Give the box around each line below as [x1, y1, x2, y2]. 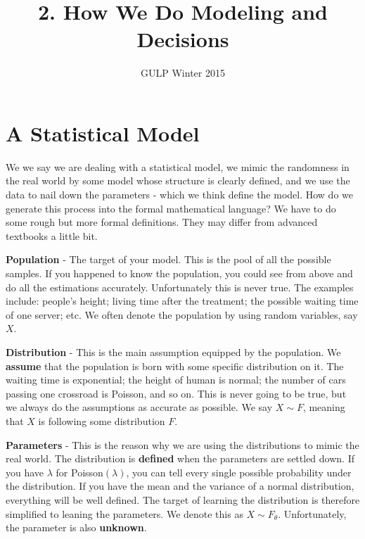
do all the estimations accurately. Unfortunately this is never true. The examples [6, 279, 354, 294]
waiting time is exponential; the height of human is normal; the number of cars [6, 372, 346, 387]
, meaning [302, 400, 345, 414]
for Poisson [56, 464, 103, 479]
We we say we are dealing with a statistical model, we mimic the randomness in [6, 159, 350, 174]
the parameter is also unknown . [6, 520, 147, 535]
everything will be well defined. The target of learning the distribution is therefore [6, 492, 360, 507]
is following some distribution [38, 413, 165, 428]
